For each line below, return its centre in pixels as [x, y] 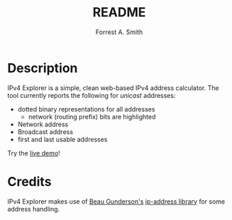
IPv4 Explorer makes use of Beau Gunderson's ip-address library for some [116, 201]
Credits [29, 181]
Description [43, 68]
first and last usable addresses [62, 139]
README [119, 12]
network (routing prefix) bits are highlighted [92, 116]
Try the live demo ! [34, 153]
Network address [43, 124]
